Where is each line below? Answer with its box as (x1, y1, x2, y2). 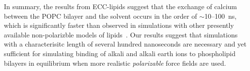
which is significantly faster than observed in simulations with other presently (4, 20, 234, 30)
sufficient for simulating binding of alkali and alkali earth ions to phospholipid (4, 48, 236, 58)
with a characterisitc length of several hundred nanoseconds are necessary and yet (4, 39, 247, 49)
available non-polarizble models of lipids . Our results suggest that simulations (4, 29, 238, 39)
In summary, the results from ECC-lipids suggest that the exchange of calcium (4, 1, 237, 11)
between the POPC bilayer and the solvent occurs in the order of (4, 11, 197, 21)
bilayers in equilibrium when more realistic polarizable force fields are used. (4, 58, 226, 68)
